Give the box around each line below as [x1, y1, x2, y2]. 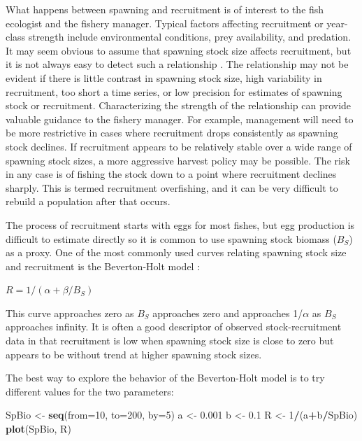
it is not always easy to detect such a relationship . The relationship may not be [6, 57, 349, 71]
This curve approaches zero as [6, 305, 134, 320]
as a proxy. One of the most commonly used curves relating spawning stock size [6, 245, 347, 260]
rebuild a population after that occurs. [6, 194, 171, 209]
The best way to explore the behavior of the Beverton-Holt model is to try [6, 370, 325, 385]
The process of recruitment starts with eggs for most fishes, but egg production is [6, 217, 355, 232]
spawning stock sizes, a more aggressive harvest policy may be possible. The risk [6, 153, 350, 167]
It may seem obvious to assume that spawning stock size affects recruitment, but [6, 43, 352, 57]
